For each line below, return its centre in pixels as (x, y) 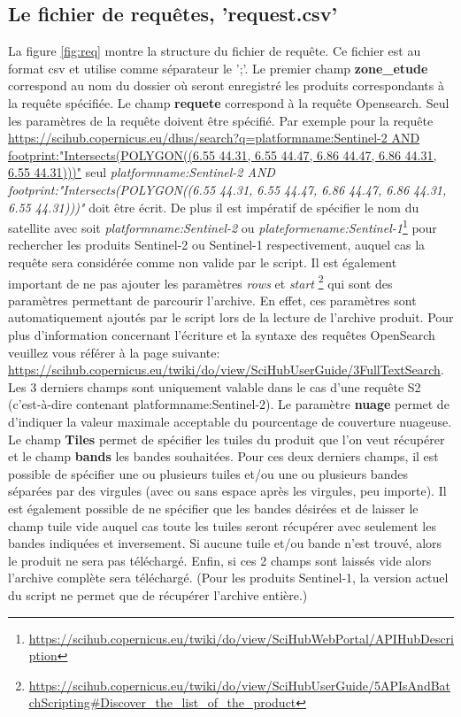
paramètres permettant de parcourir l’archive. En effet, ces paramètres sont (212, 300)
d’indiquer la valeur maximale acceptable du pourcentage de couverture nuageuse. (230, 421)
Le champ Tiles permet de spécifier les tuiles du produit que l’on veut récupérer (227, 439)
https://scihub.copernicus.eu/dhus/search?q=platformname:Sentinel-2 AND (214, 138)
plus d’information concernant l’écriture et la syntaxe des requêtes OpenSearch (222, 335)
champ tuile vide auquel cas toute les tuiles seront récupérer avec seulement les (222, 525)
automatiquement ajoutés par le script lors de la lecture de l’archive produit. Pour (231, 317)
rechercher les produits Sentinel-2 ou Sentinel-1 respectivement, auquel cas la (217, 245)
